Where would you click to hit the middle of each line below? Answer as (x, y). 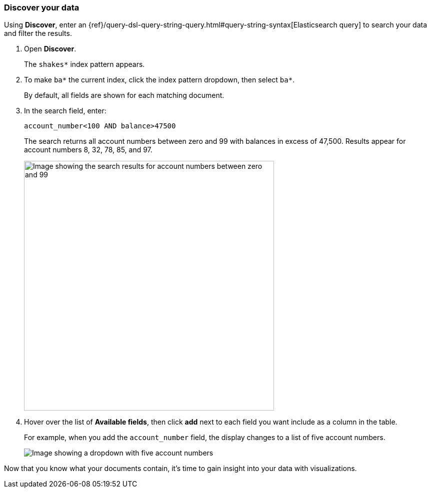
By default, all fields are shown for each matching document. (124, 95)
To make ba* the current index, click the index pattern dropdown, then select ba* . (159, 80)
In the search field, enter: (65, 111)
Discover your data (42, 7)
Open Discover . (50, 49)
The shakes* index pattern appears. (84, 64)
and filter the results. (38, 33)
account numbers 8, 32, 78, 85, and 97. (88, 150)
